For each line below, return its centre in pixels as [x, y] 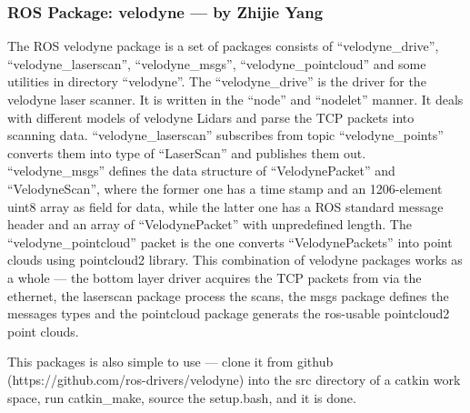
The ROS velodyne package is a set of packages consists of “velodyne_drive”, [223, 46]
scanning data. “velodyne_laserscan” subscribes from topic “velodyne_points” [225, 135]
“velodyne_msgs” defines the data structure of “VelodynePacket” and [201, 171]
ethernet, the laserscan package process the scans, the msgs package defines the [228, 295]
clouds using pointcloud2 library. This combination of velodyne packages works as [235, 260]
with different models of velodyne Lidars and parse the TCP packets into [211, 117]
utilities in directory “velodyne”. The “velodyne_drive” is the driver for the [217, 81]
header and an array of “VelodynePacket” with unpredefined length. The [210, 224]
